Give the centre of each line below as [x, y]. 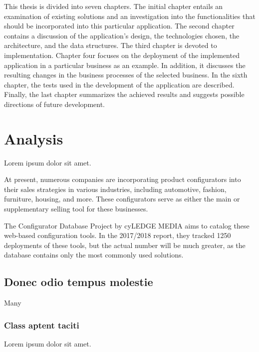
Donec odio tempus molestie [79, 282]
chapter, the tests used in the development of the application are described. [119, 84]
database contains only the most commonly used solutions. [94, 255]
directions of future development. [55, 104]
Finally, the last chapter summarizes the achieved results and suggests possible [124, 94]
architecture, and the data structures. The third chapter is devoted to [111, 45]
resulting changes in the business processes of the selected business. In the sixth [126, 75]
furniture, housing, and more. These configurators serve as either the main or [122, 199]
